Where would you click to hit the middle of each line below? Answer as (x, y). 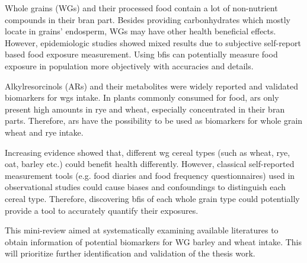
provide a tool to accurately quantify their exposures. (102, 210)
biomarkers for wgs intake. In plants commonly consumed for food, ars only (142, 97)
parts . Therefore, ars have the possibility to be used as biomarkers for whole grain (154, 121)
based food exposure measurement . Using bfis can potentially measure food (141, 54)
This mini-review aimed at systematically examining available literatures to (142, 230)
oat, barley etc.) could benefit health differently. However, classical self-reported (150, 164)
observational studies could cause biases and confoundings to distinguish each (145, 187)
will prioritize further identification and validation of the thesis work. (130, 253)
